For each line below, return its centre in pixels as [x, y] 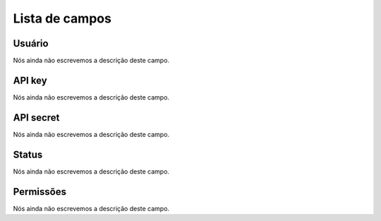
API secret [36, 118]
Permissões [40, 192]
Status [28, 154]
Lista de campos [62, 18]
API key [30, 80]
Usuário [31, 43]
